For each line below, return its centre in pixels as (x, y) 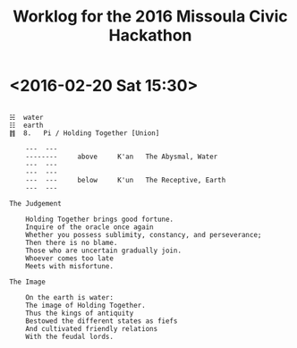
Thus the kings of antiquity (80, 313)
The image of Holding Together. (85, 305)
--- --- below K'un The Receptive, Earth (126, 180)
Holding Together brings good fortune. (100, 219)
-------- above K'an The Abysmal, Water (122, 157)
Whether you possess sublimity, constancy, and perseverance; (144, 234)
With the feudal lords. (70, 336)
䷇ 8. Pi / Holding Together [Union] (85, 133)
